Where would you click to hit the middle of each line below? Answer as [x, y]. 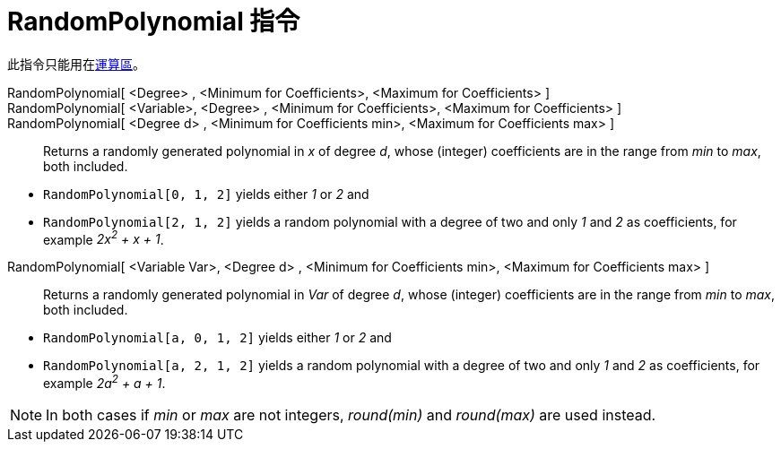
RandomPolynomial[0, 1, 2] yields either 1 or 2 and [206, 194]
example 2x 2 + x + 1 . [104, 238]
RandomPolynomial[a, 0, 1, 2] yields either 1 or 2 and [217, 338]
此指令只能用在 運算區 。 [76, 64]
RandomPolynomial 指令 [154, 22]
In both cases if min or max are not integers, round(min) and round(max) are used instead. [351, 415]
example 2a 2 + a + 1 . [104, 382]
